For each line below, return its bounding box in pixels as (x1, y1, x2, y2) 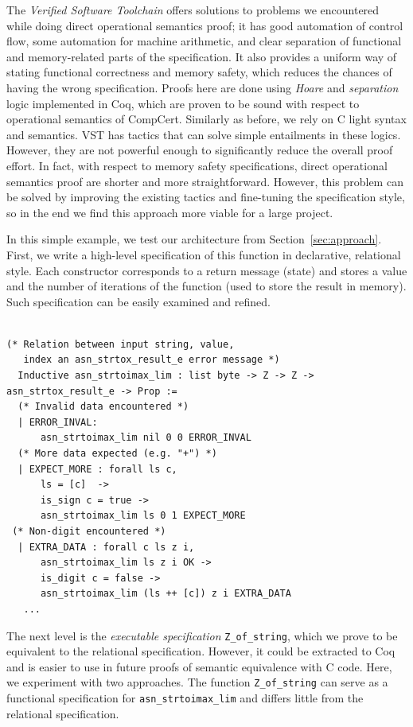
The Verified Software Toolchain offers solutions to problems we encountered (6, 2, 380, 17)
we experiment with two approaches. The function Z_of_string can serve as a (6, 674, 388, 690)
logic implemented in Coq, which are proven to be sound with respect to (6, 95, 360, 111)
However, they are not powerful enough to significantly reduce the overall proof (6, 142, 393, 158)
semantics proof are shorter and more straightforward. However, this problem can (6, 173, 403, 189)
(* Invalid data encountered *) (18, 401, 189, 413)
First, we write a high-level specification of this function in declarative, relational (6, 246, 401, 262)
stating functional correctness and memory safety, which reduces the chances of (6, 64, 392, 80)
